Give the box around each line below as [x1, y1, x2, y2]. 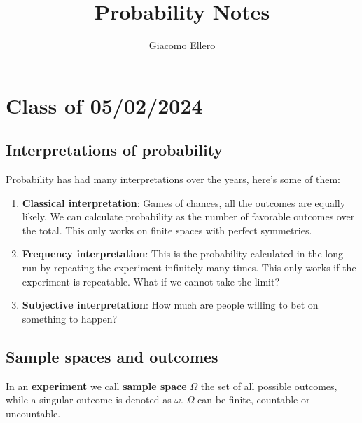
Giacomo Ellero [148, 38, 216, 53]
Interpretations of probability [6, 139, 223, 161]
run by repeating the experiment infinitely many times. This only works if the [22, 260, 356, 275]
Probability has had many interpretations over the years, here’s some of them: [6, 172, 340, 187]
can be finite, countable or [197, 392, 310, 407]
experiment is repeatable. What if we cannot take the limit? [22, 274, 280, 288]
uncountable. [6, 405, 61, 420]
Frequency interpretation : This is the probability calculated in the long [22, 246, 343, 261]
